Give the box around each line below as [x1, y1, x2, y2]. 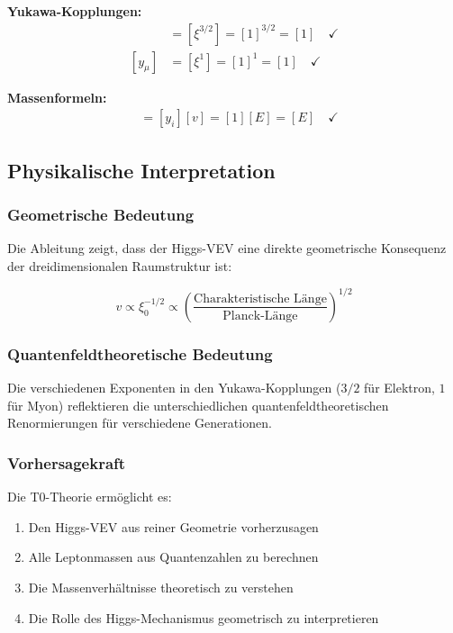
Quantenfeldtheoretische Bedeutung [7, 342, 273, 365]
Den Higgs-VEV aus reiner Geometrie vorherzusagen [28, 517, 319, 536]
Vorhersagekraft [7, 451, 126, 474]
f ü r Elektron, [364, 378, 435, 397]
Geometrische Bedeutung [7, 203, 195, 225]
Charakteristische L [194, 292, 302, 305]
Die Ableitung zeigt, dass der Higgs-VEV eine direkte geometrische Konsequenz [7, 239, 447, 258]
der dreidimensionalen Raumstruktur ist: [7, 256, 232, 275]
